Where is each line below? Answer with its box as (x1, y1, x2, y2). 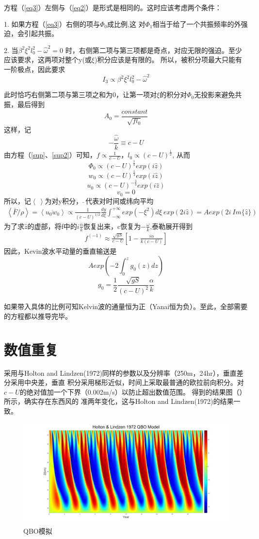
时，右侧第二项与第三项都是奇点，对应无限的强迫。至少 (65, 45, 242, 55)
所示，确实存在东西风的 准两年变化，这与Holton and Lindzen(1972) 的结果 (4, 396, 234, 406)
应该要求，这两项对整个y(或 (4, 54, 92, 65)
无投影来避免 (194, 89, 235, 100)
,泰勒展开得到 (150, 221, 193, 231)
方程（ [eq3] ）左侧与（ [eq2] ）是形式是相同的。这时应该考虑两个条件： (4, 2, 222, 12)
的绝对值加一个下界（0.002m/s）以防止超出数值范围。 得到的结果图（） (19, 386, 246, 397)
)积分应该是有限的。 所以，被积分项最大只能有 (94, 54, 243, 65)
